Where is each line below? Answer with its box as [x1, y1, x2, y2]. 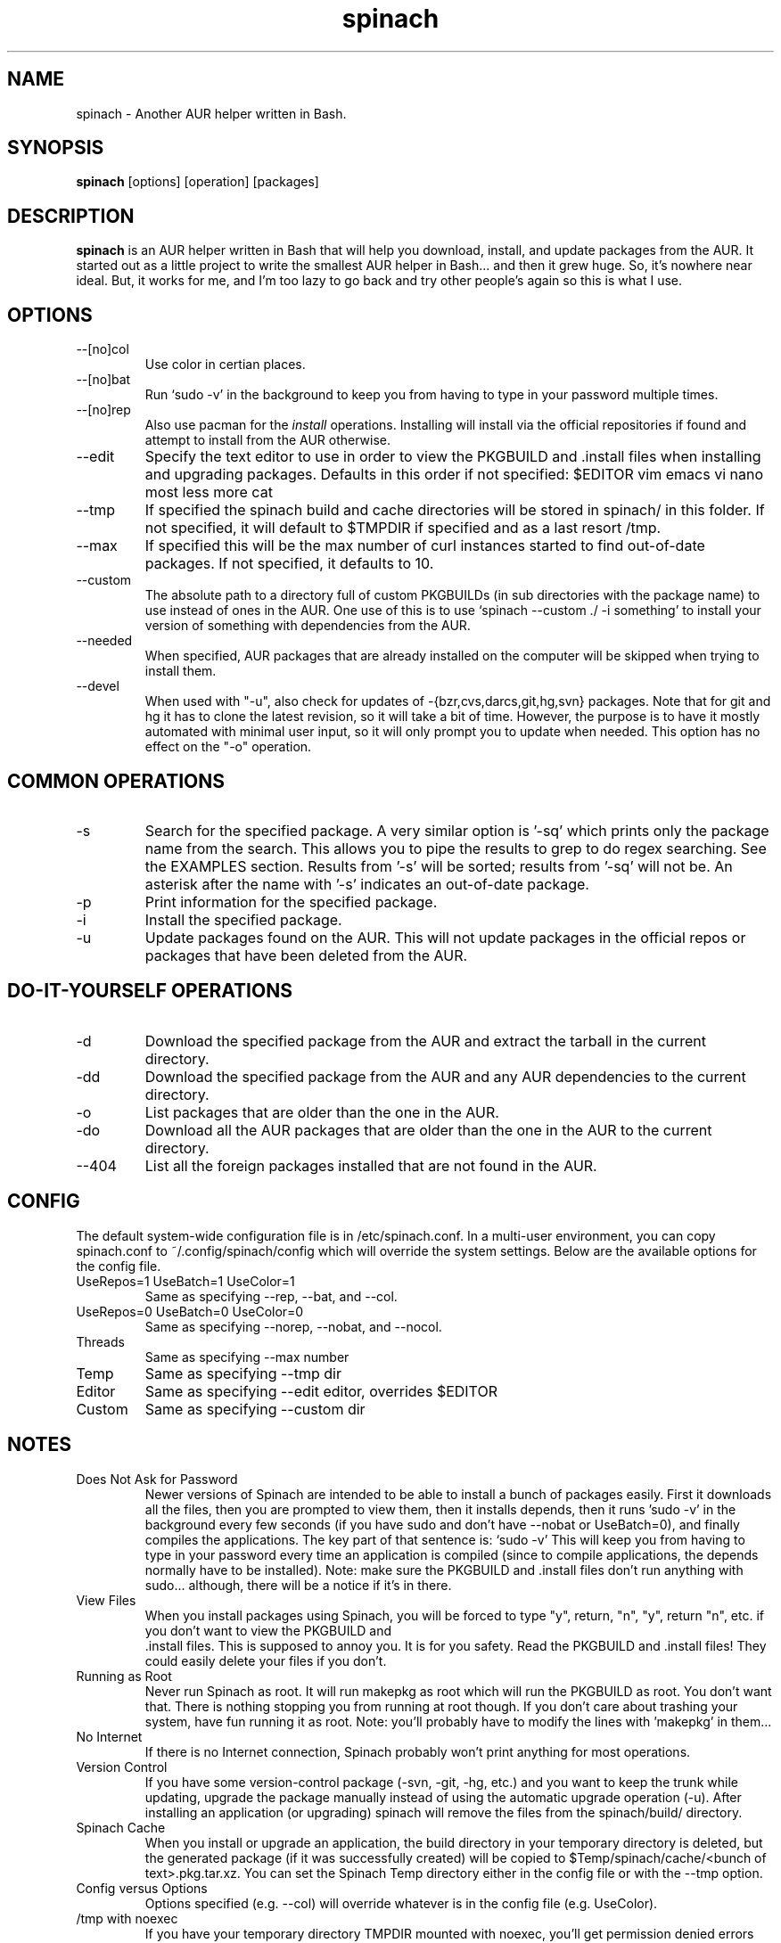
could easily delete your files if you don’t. [144, 1652, 387, 1668]
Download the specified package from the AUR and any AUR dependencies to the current [144, 1067, 746, 1086]
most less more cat [144, 483, 273, 502]
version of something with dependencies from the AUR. [144, 618, 471, 634]
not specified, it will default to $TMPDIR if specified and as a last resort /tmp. [144, 519, 662, 537]
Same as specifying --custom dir [144, 1399, 366, 1418]
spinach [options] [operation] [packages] [76, 174, 319, 190]
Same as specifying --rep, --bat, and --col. [144, 1288, 398, 1304]
